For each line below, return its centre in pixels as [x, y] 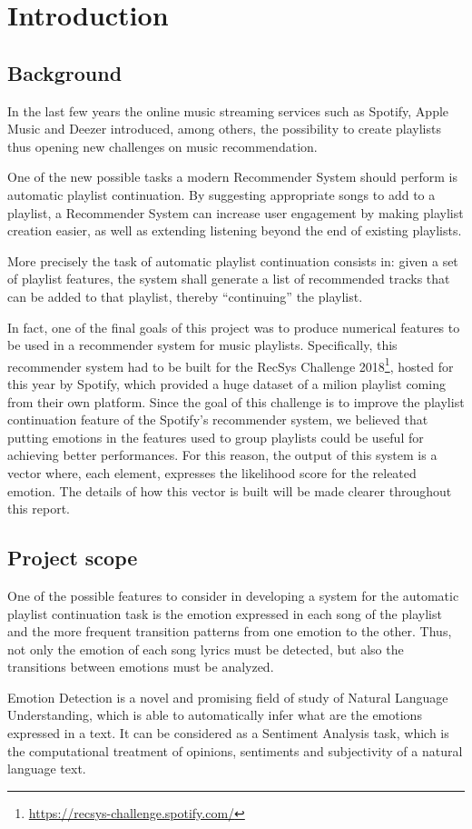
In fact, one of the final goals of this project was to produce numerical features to [234, 327]
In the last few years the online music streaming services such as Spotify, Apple [228, 110]
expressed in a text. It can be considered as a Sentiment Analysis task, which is [228, 733]
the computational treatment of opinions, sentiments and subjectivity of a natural [235, 750]
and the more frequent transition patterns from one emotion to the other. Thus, [230, 631]
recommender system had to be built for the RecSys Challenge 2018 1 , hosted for [231, 365]
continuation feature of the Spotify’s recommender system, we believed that [218, 419]
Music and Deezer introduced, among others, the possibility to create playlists [224, 129]
